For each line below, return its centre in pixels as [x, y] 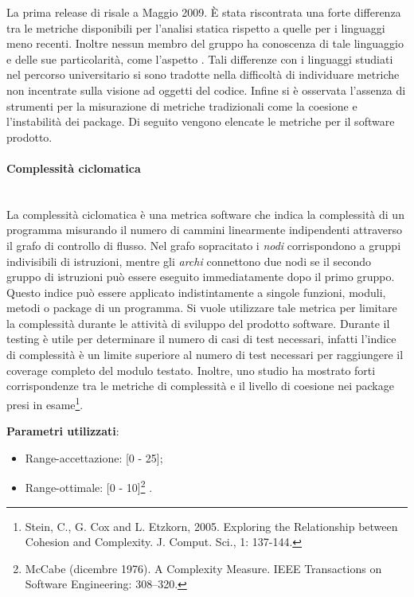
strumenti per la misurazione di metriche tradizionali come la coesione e [182, 105]
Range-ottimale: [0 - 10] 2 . [89, 486]
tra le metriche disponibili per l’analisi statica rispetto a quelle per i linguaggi [196, 27]
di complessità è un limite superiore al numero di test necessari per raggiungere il [205, 355]
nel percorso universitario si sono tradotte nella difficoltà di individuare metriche [203, 74]
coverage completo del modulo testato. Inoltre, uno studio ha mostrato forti [191, 370]
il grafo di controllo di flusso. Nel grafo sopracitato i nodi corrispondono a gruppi [204, 245]
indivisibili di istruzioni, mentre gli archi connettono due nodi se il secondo [189, 261]
